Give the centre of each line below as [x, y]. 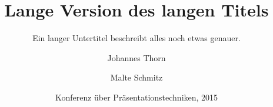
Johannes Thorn [136, 57]
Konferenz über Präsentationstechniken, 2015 [136, 97]
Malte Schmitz [136, 77]
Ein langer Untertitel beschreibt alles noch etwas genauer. [136, 38]
